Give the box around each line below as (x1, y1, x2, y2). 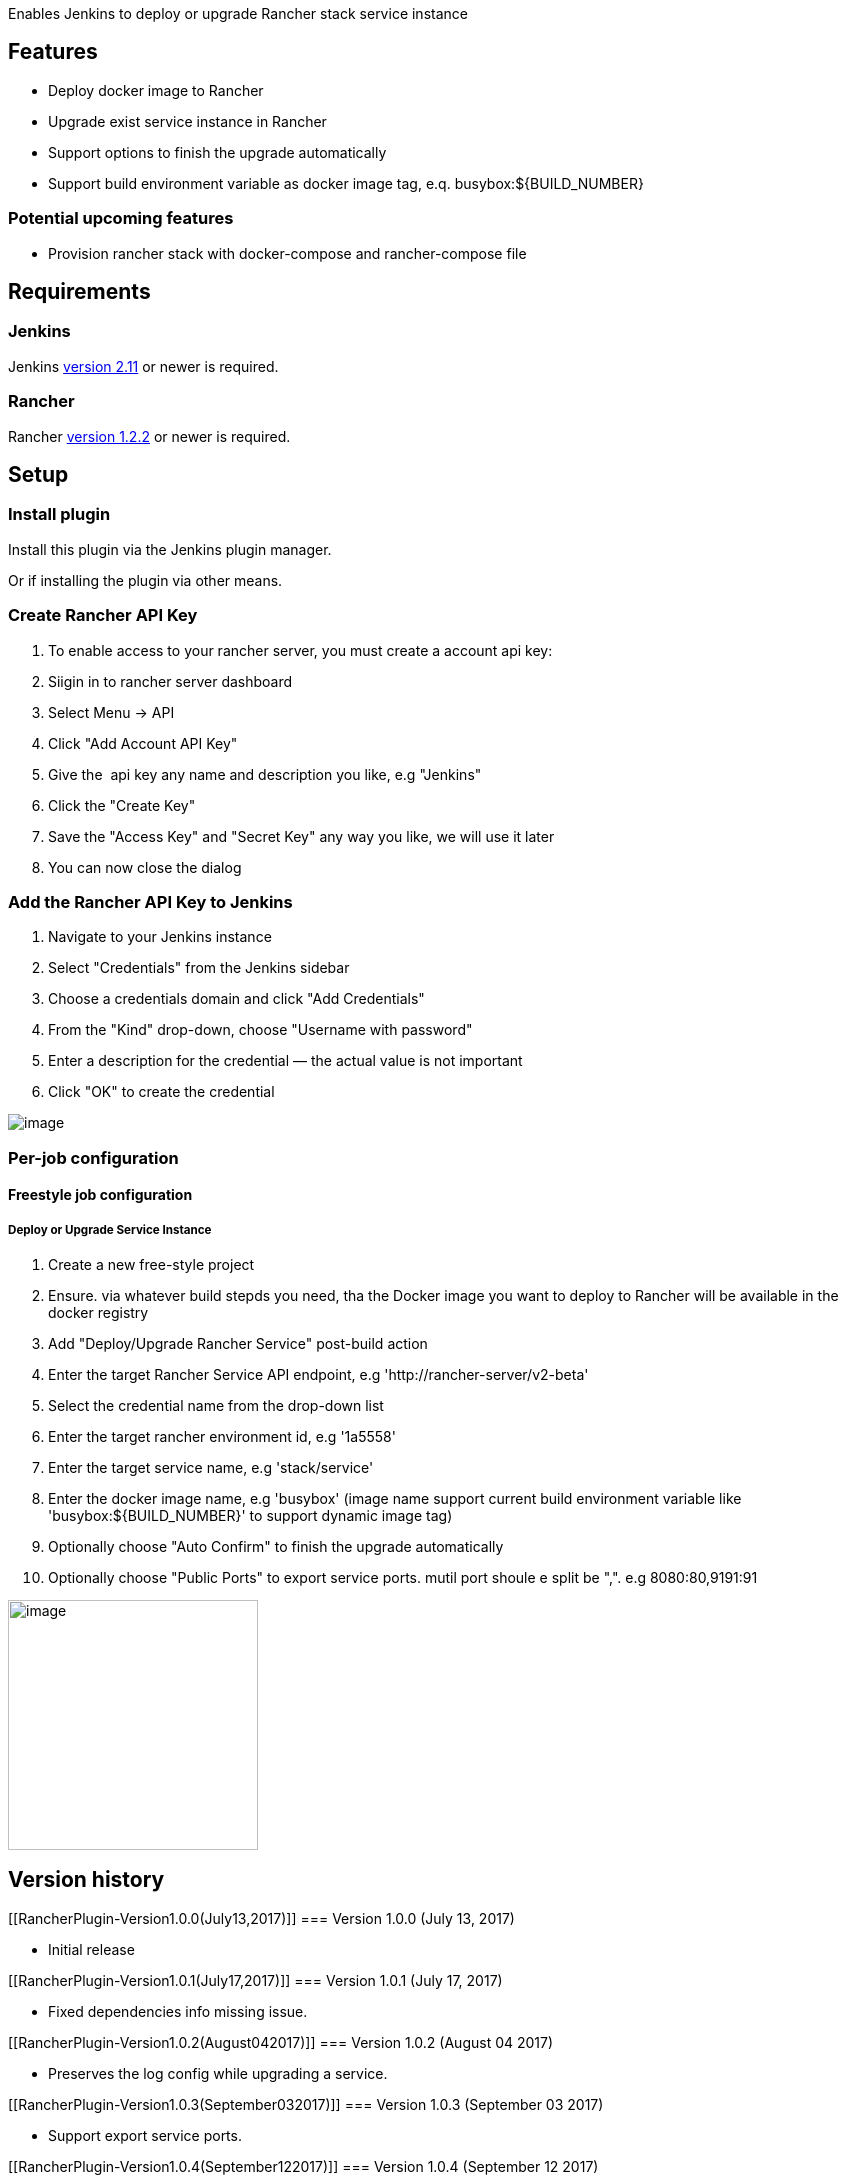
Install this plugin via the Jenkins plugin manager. (8, 540, 332, 558)
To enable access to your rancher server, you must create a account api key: (48, 641, 553, 659)
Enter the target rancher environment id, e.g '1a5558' (48, 1428, 396, 1446)
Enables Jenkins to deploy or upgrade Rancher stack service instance (8, 5, 468, 22)
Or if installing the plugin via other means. (8, 571, 283, 589)
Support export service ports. (48, 2126, 242, 2144)
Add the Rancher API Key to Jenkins (8, 891, 293, 912)
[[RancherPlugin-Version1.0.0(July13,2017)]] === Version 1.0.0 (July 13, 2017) (8, 1909, 515, 1927)
